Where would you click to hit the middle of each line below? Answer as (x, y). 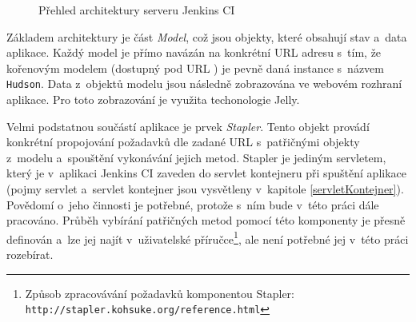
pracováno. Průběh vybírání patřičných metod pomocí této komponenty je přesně (206, 220)
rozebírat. (30, 254)
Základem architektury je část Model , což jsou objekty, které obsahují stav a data (207, 36)
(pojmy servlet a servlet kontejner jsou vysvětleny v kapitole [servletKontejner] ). (205, 189)
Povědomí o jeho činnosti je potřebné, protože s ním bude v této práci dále (193, 204)
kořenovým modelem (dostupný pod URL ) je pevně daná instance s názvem (195, 68)
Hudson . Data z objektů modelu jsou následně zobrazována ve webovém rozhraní (204, 83)
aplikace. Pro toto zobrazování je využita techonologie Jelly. (153, 99)
